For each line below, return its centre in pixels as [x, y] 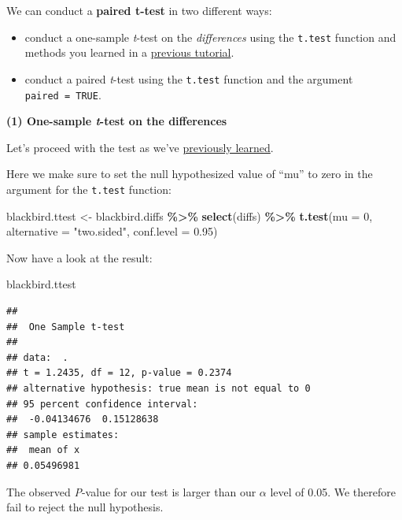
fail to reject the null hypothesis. [85, 507]
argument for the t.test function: [89, 189]
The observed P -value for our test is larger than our [131, 491]
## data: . [37, 357]
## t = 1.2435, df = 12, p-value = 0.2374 [119, 373]
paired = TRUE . [63, 94]
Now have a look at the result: [79, 257]
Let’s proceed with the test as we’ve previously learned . [140, 147]
